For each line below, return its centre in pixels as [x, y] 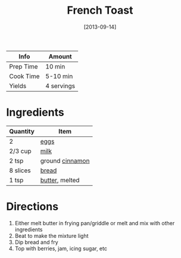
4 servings [60, 86]
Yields [18, 86]
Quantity [22, 131]
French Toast [100, 10]
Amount [60, 56]
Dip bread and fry [36, 242]
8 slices [20, 170]
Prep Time [24, 66]
